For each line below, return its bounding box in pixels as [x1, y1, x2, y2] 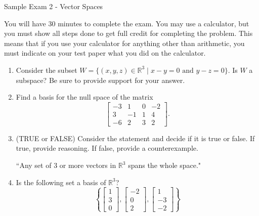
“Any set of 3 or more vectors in [16, 160, 116, 170]
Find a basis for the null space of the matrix [16, 92, 153, 102]
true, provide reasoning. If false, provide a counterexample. [16, 143, 198, 153]
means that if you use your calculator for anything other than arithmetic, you [4, 37, 245, 48]
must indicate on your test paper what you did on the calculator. [4, 48, 206, 58]
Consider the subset [16, 64, 77, 75]
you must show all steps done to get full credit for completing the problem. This [4, 28, 253, 38]
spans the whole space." [128, 160, 201, 170]
